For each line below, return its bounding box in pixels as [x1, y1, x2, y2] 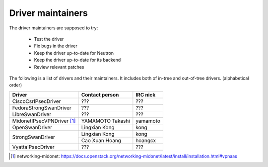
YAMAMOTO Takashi [81, 117, 130, 124]
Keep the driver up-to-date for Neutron [34, 50, 114, 56]
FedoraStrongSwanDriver [12, 104, 71, 111]
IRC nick [135, 91, 156, 98]
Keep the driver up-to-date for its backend [34, 57, 121, 63]
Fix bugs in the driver [34, 43, 77, 49]
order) [9, 82, 22, 88]
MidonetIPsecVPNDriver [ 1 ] [12, 117, 76, 124]
